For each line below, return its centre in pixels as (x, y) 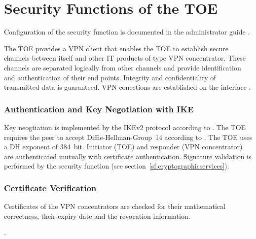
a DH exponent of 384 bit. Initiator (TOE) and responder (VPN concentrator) (123, 147)
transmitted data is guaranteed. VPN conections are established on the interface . (128, 87)
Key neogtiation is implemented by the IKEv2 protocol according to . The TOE (125, 127)
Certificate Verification (50, 188)
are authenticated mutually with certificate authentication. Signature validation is (128, 156)
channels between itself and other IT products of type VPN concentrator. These (125, 58)
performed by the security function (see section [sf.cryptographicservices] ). (117, 166)
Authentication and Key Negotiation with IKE (99, 109)
